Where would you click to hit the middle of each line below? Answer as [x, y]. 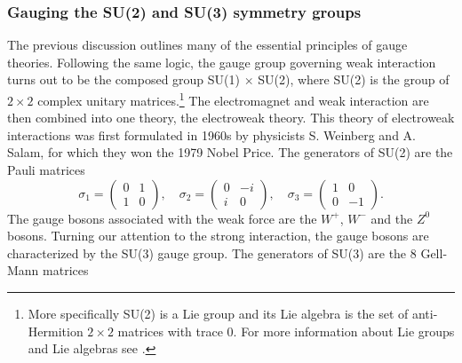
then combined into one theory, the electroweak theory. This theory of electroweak [231, 118]
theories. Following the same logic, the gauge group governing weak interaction [222, 62]
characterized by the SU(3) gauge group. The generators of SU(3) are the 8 [212, 253]
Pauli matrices [46, 170]
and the [392, 218]
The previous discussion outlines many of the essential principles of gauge [207, 45]
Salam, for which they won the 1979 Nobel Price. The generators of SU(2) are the [230, 152]
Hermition [56, 331]
